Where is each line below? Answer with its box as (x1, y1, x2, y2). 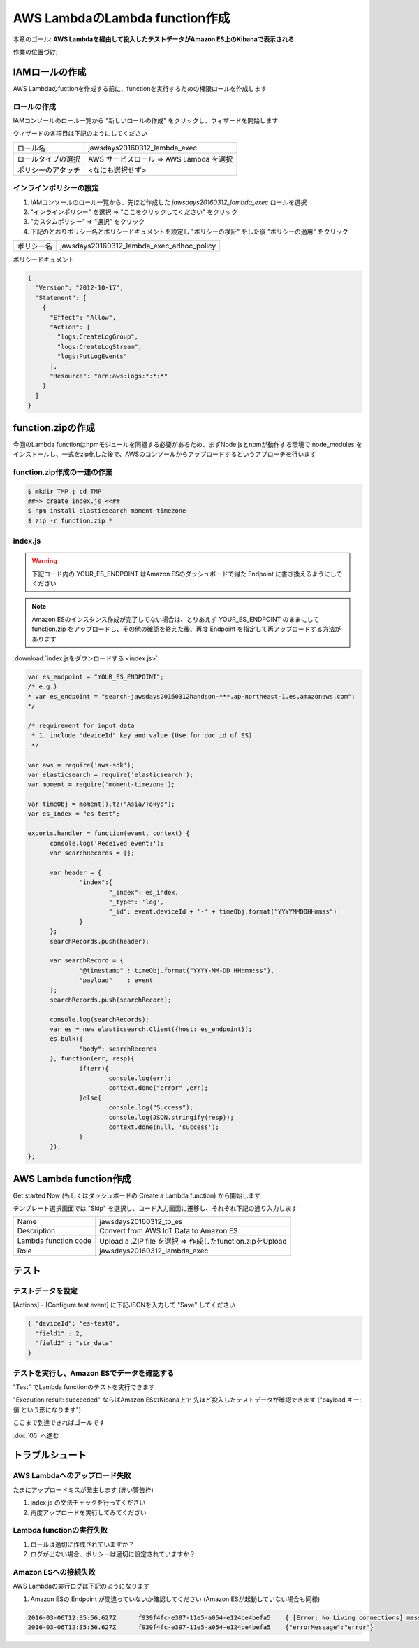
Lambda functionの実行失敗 (13, 1526, 108, 1535)
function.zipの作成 (13, 422, 96, 434)
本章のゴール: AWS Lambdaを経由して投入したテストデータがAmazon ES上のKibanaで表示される (13, 35, 295, 43)
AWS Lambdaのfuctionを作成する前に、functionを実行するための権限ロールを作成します (13, 84, 267, 92)
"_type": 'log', (108, 898, 164, 906)
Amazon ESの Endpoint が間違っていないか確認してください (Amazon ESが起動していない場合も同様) (30, 1595, 321, 1603)
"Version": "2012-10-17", (35, 284, 124, 292)
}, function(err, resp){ (50, 1055, 135, 1063)
